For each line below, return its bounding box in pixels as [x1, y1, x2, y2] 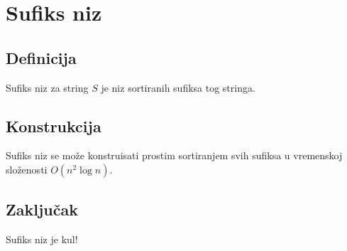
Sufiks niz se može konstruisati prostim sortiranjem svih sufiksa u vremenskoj [6, 148, 343, 163]
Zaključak [6, 198, 78, 220]
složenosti [6, 161, 48, 176]
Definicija [6, 46, 77, 68]
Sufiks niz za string [6, 80, 89, 95]
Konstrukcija [6, 114, 101, 137]
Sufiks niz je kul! [6, 232, 78, 247]
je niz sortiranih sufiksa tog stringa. [101, 80, 255, 95]
